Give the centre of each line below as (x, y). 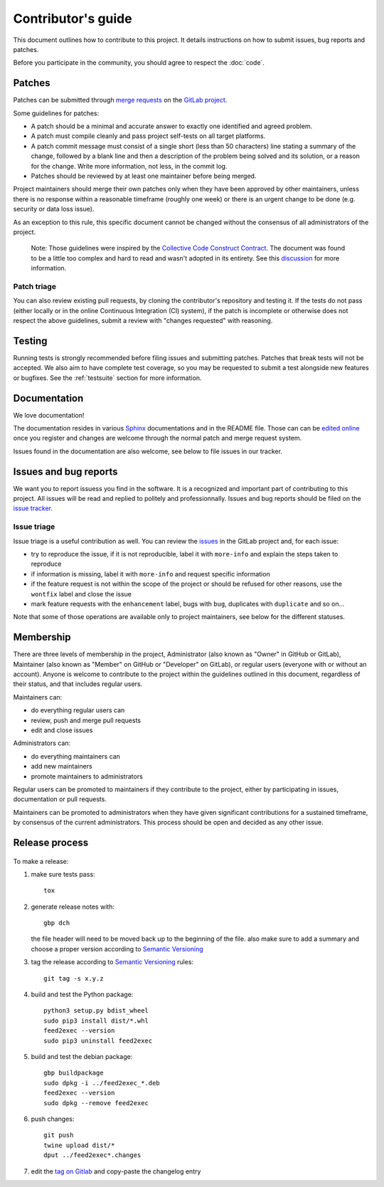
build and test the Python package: (82, 995)
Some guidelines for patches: (56, 113)
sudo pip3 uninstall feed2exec (98, 1040)
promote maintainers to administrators (87, 776)
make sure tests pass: (63, 874)
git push (59, 1135)
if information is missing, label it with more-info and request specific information (150, 574)
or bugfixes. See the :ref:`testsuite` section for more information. (107, 378)
